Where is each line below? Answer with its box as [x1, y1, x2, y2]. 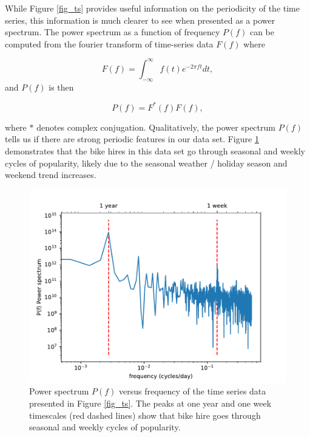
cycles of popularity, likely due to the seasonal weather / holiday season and [5, 156, 288, 169]
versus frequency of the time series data [119, 385, 266, 397]
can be [249, 26, 274, 38]
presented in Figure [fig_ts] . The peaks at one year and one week [29, 396, 272, 409]
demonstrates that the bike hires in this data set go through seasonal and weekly [5, 144, 305, 157]
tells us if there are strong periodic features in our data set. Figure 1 [5, 132, 259, 145]
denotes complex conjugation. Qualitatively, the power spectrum [36, 120, 275, 133]
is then [49, 80, 74, 93]
